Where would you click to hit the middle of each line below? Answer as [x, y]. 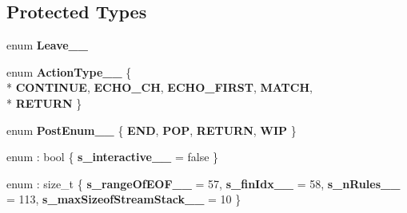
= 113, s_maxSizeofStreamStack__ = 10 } [124, 199]
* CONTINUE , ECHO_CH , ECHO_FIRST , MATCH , [160, 87]
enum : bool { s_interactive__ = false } [113, 157]
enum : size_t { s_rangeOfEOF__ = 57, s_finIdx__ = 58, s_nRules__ [203, 183]
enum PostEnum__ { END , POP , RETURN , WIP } [152, 130]
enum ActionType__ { [69, 71]
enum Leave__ [47, 45]
